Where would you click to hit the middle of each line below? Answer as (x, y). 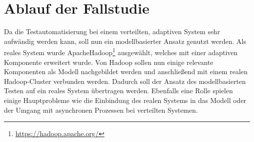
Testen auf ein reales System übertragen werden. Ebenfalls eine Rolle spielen (118, 91)
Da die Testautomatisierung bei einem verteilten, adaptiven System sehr (112, 31)
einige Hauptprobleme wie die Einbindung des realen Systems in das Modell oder (125, 100)
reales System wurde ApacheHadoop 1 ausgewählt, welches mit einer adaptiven (121, 51)
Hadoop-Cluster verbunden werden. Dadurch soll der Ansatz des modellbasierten (125, 81)
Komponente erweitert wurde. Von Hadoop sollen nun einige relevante (109, 62)
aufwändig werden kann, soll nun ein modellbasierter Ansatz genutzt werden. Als (125, 41)
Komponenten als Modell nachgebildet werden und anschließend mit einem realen (126, 71)
